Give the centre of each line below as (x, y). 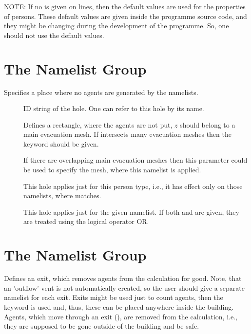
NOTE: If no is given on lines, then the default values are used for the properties (125, 6)
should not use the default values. (54, 35)
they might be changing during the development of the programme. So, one (116, 26)
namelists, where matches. (62, 195)
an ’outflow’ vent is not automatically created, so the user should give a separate (124, 288)
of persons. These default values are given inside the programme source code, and (125, 16)
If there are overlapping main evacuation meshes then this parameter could (135, 160)
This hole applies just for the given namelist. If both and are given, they (131, 212)
